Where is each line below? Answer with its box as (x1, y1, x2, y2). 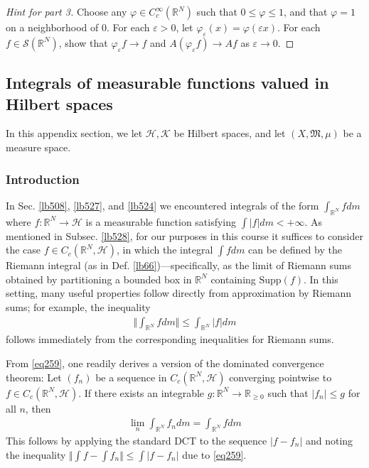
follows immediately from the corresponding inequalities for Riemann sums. (6, 332, 334, 347)
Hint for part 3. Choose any (6, 4, 127, 18)
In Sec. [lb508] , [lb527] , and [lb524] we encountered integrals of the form (6, 197, 319, 212)
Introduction (6, 170, 80, 187)
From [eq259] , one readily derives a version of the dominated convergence (6, 355, 324, 370)
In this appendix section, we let (6, 126, 143, 141)
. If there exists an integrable (78, 385, 205, 400)
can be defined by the (248, 242, 342, 257)
